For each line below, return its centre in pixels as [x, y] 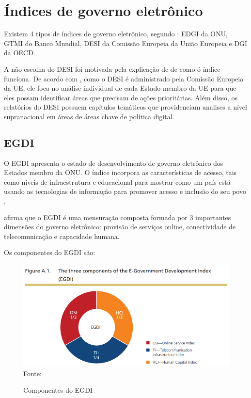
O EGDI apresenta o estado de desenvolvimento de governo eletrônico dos [114, 163]
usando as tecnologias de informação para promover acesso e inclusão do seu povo [125, 191]
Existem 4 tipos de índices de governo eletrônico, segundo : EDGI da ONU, [116, 34]
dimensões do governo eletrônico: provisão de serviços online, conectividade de [120, 227]
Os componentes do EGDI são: [50, 252]
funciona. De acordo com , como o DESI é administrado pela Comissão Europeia [124, 78]
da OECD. [20, 53]
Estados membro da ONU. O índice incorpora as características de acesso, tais [120, 172]
